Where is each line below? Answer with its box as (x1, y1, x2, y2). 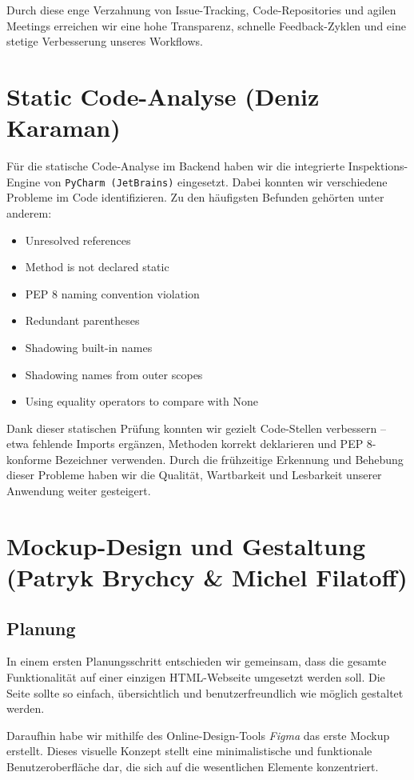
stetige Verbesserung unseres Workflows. (6, 33, 203, 50)
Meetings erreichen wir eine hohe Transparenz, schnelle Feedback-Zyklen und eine (6, 17, 406, 34)
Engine (6, 173, 41, 190)
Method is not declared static (25, 258, 169, 275)
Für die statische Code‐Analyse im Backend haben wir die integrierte (6, 158, 345, 174)
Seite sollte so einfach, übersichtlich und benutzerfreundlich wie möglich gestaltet (6, 684, 404, 701)
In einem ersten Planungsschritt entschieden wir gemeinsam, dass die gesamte (6, 653, 387, 670)
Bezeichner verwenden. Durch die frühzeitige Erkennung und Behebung (55, 450, 404, 467)
